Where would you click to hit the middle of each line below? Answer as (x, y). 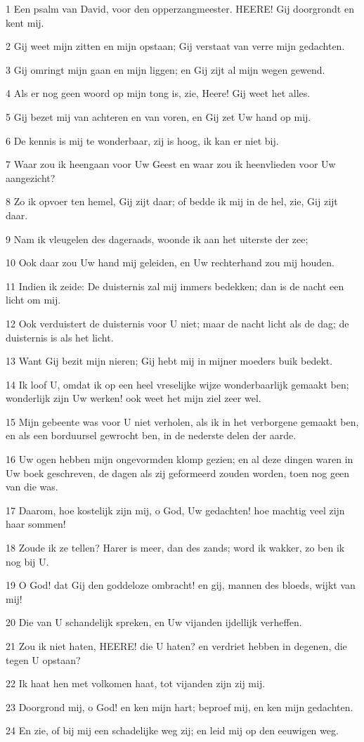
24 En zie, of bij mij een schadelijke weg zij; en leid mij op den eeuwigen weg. (172, 730)
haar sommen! (36, 524)
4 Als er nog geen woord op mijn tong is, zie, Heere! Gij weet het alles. (158, 93)
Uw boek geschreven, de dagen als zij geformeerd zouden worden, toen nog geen (178, 473)
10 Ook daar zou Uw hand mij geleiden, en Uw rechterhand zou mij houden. (170, 262)
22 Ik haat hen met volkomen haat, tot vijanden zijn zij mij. (136, 683)
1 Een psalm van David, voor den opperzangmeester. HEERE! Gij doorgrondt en (180, 8)
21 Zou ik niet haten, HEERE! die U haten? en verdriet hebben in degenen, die (176, 646)
